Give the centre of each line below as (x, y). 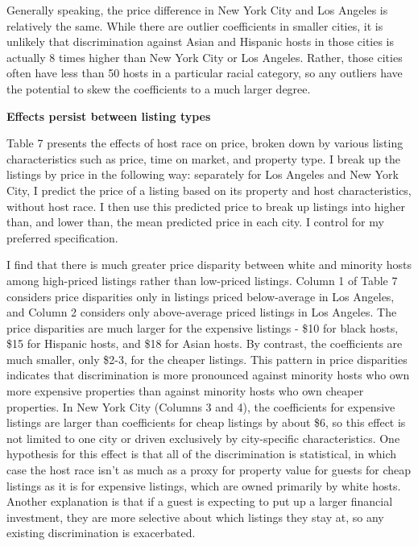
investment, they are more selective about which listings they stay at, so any (195, 517)
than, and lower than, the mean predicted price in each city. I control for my (195, 222)
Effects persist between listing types (109, 116)
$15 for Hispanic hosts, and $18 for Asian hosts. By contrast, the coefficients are (205, 343)
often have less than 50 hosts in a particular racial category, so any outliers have (205, 73)
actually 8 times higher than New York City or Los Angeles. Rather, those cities (205, 57)
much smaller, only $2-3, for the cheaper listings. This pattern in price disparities (207, 359)
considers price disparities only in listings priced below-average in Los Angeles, (201, 296)
